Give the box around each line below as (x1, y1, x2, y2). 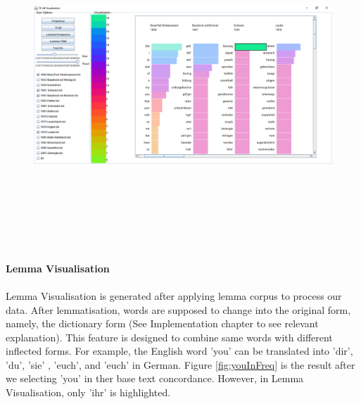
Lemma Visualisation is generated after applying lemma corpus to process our (6, 288, 342, 303)
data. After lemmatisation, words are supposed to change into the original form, (6, 302, 351, 317)
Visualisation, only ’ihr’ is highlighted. (6, 385, 171, 400)
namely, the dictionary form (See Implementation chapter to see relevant (6, 316, 319, 331)
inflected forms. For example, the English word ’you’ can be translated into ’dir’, (6, 343, 353, 358)
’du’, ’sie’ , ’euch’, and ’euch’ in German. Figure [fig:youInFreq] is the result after (6, 357, 355, 372)
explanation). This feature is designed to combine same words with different (6, 329, 333, 344)
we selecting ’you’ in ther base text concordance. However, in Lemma (6, 371, 304, 386)
